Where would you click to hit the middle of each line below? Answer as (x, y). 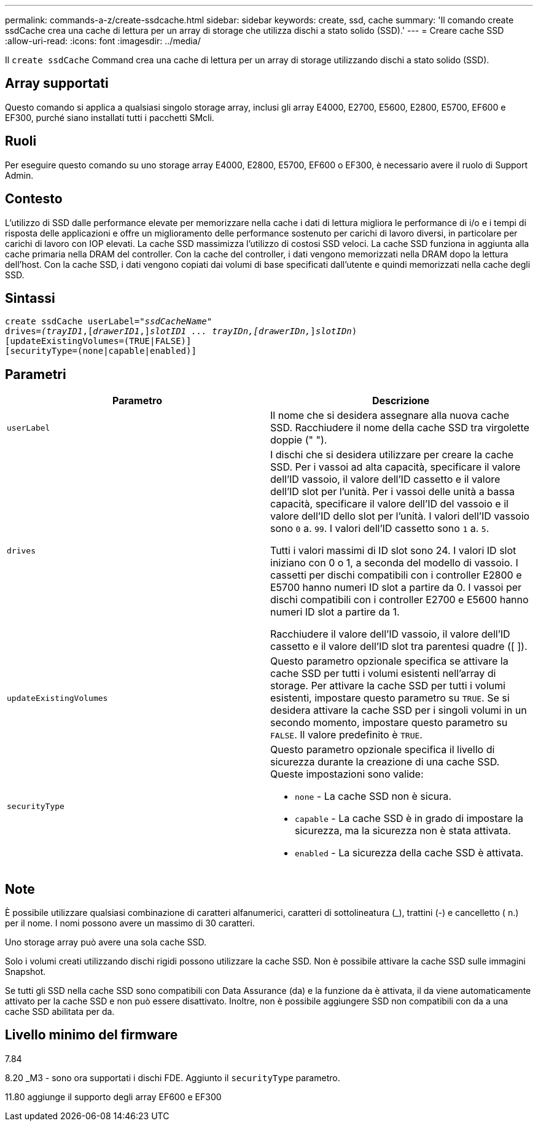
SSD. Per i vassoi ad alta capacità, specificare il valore (396, 467)
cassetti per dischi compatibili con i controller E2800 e (396, 575)
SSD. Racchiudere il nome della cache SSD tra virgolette (400, 428)
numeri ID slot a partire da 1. (335, 612)
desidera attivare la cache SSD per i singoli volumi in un (399, 710)
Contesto (34, 199)
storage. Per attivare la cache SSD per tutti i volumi (388, 686)
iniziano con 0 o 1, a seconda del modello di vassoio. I (394, 563)
